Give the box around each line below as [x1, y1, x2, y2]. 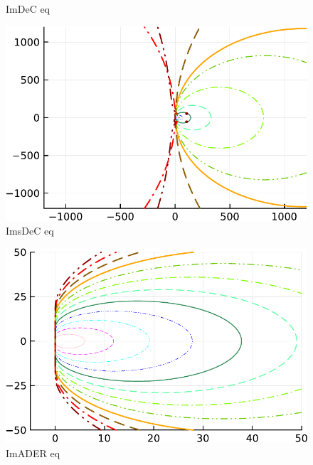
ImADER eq [6, 446, 60, 461]
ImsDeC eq [6, 223, 54, 238]
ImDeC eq [6, 1, 51, 16]
